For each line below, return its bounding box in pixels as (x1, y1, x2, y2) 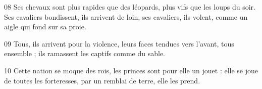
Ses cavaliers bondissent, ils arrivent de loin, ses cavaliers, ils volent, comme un (4, 11, 248, 22)
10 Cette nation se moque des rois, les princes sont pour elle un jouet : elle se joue (4, 65, 258, 75)
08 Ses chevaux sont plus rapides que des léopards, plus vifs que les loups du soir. (4, 2, 255, 12)
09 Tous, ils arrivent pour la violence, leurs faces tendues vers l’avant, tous (4, 38, 234, 49)
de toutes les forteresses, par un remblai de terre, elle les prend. (4, 75, 200, 85)
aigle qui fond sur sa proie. (4, 21, 86, 32)
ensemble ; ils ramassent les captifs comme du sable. (4, 48, 166, 59)
